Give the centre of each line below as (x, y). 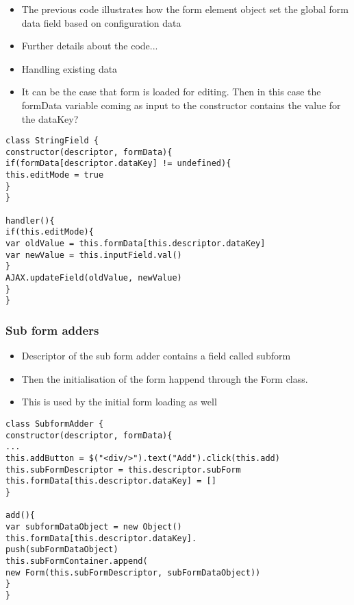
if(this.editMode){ (50, 232)
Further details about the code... (90, 46)
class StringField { (52, 141)
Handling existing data (69, 68)
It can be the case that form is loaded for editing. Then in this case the (171, 92)
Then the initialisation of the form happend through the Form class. (165, 378)
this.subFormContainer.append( (77, 561)
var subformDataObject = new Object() (94, 526)
